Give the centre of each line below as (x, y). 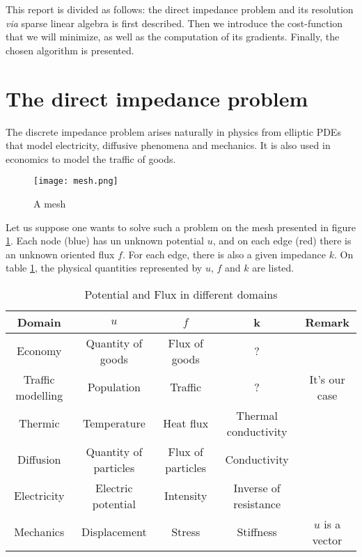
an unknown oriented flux (60, 254)
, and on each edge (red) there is (282, 241)
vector (327, 540)
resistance (257, 503)
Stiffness (257, 532)
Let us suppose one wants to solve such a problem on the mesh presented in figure (181, 227)
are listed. (273, 268)
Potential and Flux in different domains (181, 294)
